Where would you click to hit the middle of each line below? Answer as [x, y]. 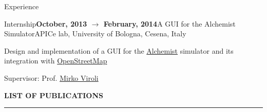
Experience [22, 6]
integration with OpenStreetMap [56, 61]
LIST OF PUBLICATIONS [54, 95]
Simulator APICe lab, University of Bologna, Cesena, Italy [95, 33]
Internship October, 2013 [46, 23]
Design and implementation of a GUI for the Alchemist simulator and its [119, 50]
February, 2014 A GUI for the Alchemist [169, 23]
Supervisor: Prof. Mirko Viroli [51, 77]
